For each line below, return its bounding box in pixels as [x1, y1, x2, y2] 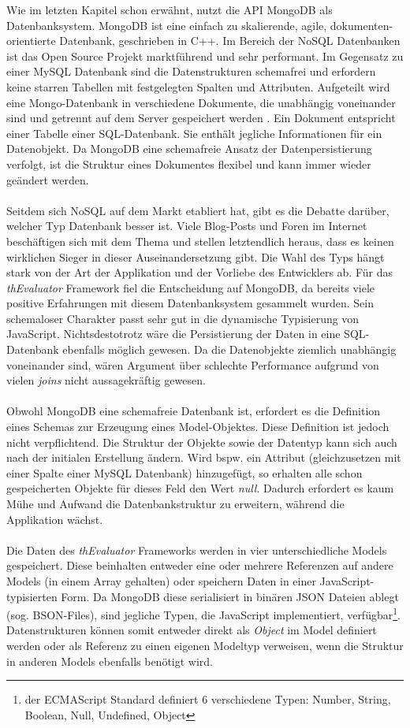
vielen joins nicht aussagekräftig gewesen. [6, 372, 206, 388]
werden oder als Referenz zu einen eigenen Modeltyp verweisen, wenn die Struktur [6, 637, 404, 653]
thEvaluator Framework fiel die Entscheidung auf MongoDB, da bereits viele [6, 279, 375, 295]
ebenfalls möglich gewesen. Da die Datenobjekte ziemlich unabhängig [62, 341, 397, 358]
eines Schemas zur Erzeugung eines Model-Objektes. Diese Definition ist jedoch [6, 418, 389, 435]
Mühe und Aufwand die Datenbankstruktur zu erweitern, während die [6, 496, 345, 511]
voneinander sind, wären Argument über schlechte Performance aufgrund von [6, 356, 379, 373]
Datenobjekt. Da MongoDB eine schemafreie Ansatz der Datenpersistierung [6, 140, 372, 157]
